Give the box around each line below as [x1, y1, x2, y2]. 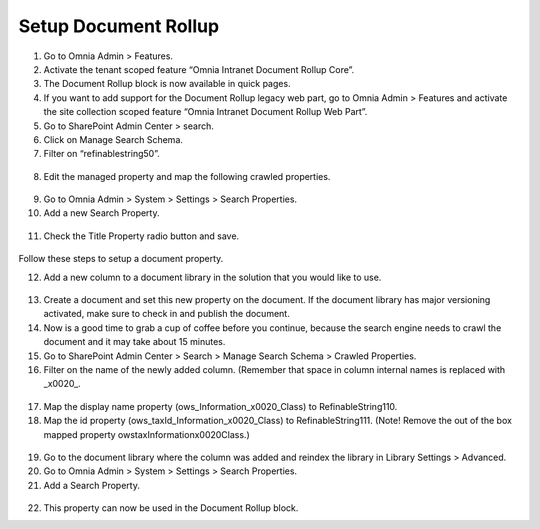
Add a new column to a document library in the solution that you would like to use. [43, 271, 382, 283]
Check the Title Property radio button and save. [43, 230, 240, 242]
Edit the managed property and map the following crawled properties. [43, 170, 331, 182]
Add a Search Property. [43, 479, 140, 491]
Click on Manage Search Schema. [43, 133, 184, 145]
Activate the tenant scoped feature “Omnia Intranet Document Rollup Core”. [43, 63, 355, 75]
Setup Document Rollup [18, 15, 220, 37]
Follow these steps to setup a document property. [18, 253, 224, 265]
